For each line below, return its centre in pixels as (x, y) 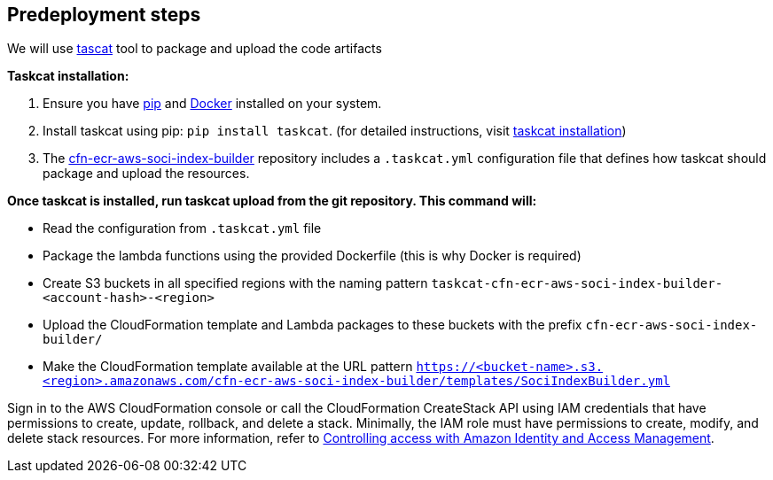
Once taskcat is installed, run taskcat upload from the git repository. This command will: (272, 201)
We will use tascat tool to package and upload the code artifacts (195, 49)
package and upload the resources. (146, 174)
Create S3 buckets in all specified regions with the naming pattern (235, 283)
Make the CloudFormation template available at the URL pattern (228, 367)
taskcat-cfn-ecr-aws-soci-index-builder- (577, 284)
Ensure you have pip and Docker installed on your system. (212, 104)
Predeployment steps (104, 15)
